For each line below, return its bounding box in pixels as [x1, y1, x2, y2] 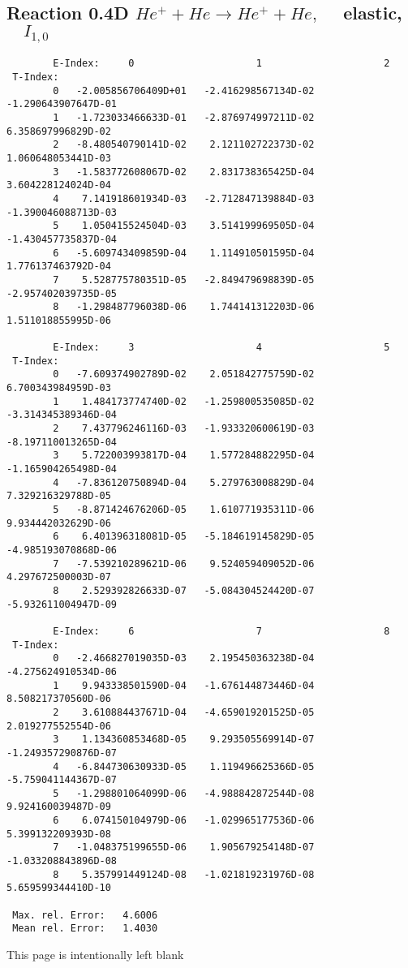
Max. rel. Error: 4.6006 [12, 909, 158, 921]
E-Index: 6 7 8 [53, 625, 390, 637]
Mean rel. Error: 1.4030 [12, 923, 158, 935]
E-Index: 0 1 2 [53, 58, 390, 70]
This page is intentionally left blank [6, 946, 184, 963]
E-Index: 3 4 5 [53, 342, 390, 354]
